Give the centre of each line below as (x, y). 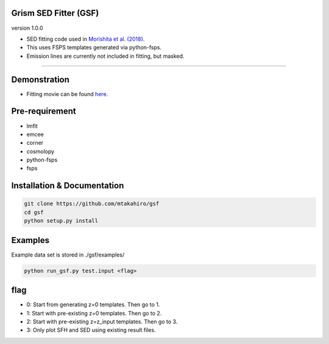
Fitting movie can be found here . (67, 94)
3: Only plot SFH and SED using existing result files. (91, 330)
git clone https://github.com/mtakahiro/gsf (92, 204)
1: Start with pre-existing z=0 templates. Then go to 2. (94, 313)
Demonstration (41, 79)
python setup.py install (61, 221)
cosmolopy (41, 151)
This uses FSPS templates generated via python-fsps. (94, 47)
